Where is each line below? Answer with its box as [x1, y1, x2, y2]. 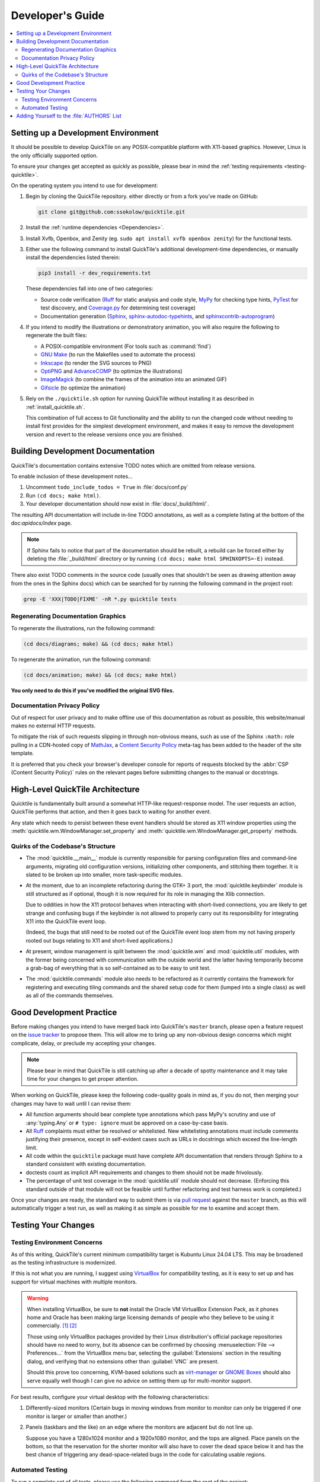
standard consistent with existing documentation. [25, 1161, 146, 1168]
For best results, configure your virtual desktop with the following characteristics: [11, 1394, 210, 1401]
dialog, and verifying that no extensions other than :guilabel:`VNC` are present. [27, 1358, 219, 1365]
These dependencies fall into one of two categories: [25, 285, 153, 292]
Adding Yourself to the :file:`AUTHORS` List [16, 113, 121, 120]
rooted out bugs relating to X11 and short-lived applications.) [25, 937, 173, 944]
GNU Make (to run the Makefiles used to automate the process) [40, 351, 196, 358]
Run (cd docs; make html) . [25, 492, 101, 499]
